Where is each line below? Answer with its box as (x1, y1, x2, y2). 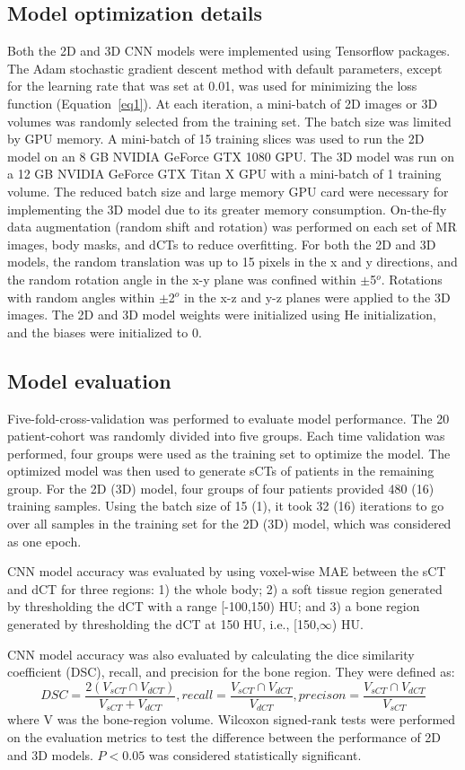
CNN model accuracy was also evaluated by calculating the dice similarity (7, 644, 415, 663)
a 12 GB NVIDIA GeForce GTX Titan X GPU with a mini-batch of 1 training (7, 164, 442, 183)
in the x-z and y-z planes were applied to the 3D (184, 287, 451, 306)
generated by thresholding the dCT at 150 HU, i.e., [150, (7, 615, 320, 634)
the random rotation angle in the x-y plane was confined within (7, 269, 356, 288)
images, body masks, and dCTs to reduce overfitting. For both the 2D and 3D (7, 234, 436, 253)
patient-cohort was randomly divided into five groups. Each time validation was (7, 426, 445, 445)
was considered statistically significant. (148, 745, 362, 764)
